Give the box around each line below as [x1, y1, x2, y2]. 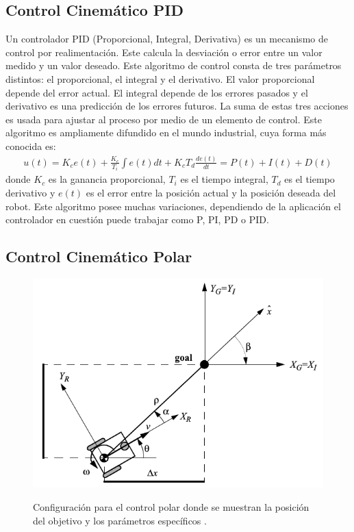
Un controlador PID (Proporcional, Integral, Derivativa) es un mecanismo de [5, 31, 328, 46]
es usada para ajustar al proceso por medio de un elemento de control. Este [5, 112, 322, 126]
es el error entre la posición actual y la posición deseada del [86, 185, 336, 199]
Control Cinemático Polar [5, 246, 192, 267]
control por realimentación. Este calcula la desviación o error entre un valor [5, 45, 323, 59]
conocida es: [5, 138, 56, 153]
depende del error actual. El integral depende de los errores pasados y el [5, 85, 308, 99]
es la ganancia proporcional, [48, 172, 166, 186]
